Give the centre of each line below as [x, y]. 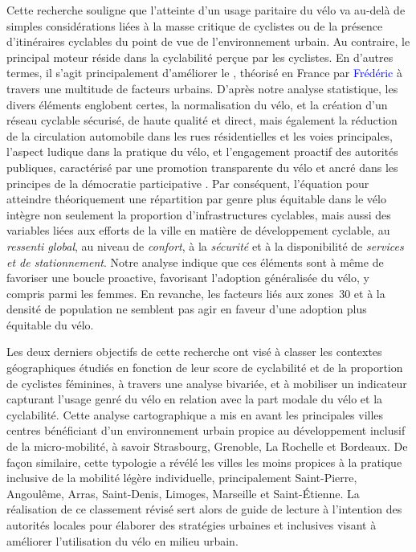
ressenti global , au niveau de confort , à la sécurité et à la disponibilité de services [205, 245]
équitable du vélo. [50, 324]
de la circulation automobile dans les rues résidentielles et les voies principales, [200, 135]
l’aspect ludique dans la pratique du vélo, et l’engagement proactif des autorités [202, 151]
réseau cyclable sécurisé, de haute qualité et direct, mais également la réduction [202, 120]
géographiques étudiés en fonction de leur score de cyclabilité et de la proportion [205, 368]
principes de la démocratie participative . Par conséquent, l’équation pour [188, 183]
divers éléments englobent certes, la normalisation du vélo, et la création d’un [197, 104]
